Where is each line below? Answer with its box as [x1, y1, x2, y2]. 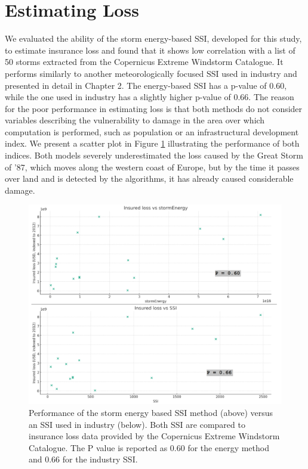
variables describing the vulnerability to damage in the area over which [5, 114, 265, 126]
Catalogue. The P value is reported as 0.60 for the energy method [29, 441, 269, 454]
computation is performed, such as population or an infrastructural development [5, 125, 299, 138]
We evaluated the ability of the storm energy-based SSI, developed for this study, [5, 32, 302, 45]
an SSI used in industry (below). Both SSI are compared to [29, 418, 245, 430]
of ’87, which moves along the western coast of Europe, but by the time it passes [5, 160, 300, 173]
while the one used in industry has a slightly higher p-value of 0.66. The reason [5, 91, 294, 103]
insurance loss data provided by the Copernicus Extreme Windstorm [29, 430, 280, 442]
